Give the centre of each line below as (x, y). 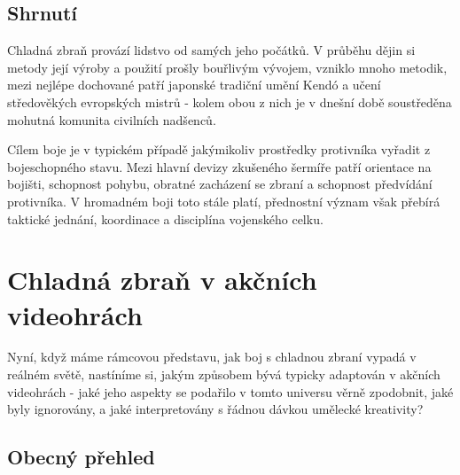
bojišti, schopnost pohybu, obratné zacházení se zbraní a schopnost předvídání (220, 184)
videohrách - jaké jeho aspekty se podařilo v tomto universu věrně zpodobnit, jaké (230, 391)
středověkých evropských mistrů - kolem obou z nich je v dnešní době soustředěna (230, 101)
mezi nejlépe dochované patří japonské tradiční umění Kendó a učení (194, 85)
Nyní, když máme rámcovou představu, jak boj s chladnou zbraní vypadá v (212, 357)
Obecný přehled (81, 457)
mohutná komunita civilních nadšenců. (112, 119)
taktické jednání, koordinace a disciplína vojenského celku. (165, 218)
